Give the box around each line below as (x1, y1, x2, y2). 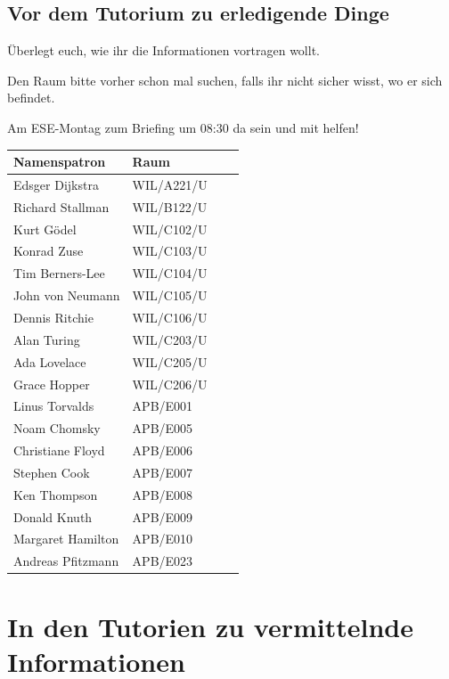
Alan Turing (13, 330, 80, 348)
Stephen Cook (13, 462, 90, 481)
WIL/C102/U (132, 219, 208, 238)
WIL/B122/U (132, 197, 208, 216)
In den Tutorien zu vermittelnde (7, 608, 413, 644)
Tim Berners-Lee (13, 264, 105, 282)
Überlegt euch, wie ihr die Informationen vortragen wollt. (7, 41, 320, 60)
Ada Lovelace (13, 352, 86, 371)
